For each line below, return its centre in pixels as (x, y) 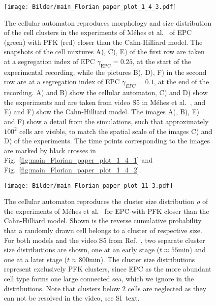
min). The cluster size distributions (142, 259)
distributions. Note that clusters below (62, 288)
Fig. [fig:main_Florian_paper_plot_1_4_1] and (78, 160)
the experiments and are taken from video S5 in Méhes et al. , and (105, 102)
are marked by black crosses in (50, 150)
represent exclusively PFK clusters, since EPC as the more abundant (108, 269)
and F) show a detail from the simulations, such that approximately (106, 121)
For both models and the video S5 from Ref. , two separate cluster (105, 240)
